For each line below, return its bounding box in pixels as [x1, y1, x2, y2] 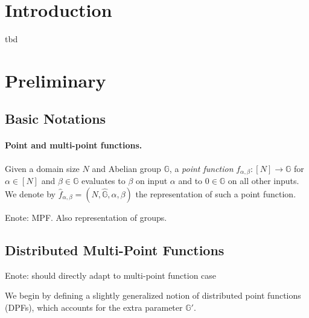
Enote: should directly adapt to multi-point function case [5, 269, 217, 281]
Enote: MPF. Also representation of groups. [5, 211, 167, 223]
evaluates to [81, 174, 126, 187]
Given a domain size [5, 162, 80, 174]
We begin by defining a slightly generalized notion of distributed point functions [5, 289, 301, 302]
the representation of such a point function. [135, 187, 296, 200]
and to [178, 174, 203, 187]
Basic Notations [5, 109, 106, 128]
